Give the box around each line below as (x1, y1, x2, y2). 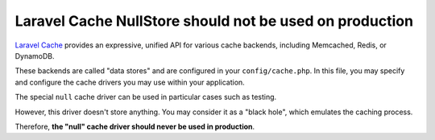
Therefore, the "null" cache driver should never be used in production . (14, 121, 255, 131)
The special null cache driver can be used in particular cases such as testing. (14, 93, 277, 102)
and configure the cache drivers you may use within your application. (14, 77, 245, 87)
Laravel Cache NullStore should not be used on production (14, 12, 414, 30)
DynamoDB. (14, 51, 56, 60)
